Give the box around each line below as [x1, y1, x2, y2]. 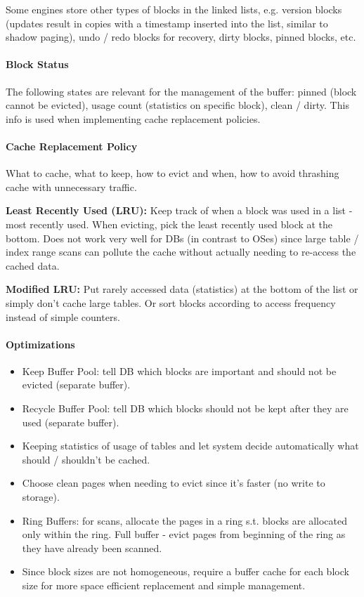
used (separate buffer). [22, 414, 119, 429]
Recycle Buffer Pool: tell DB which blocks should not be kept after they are [22, 401, 349, 416]
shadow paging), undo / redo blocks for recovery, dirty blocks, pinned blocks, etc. [6, 29, 356, 44]
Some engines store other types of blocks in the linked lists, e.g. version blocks [6, 2, 342, 16]
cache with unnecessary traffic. [6, 179, 137, 194]
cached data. [6, 258, 60, 273]
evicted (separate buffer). [22, 377, 131, 392]
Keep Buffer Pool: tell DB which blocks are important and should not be [22, 363, 337, 378]
